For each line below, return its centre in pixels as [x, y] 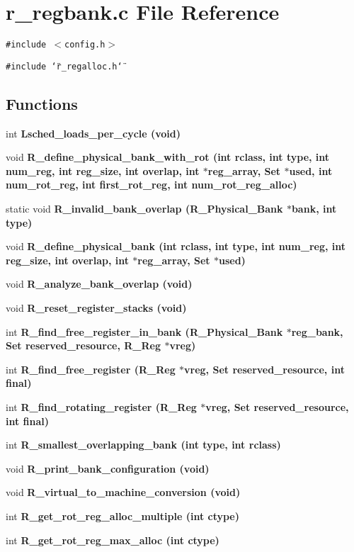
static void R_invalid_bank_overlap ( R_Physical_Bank [144, 209]
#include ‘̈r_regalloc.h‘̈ [64, 66]
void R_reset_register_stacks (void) [96, 307]
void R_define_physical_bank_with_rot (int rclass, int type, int [168, 157]
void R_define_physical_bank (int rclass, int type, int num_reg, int [176, 246]
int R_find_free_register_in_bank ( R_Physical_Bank [144, 331]
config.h [85, 45]
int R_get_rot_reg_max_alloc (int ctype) [113, 540]
